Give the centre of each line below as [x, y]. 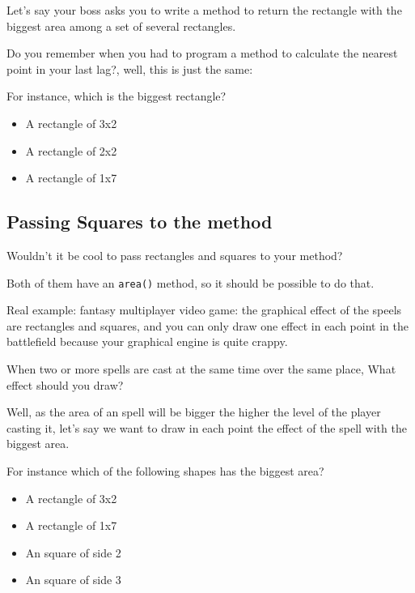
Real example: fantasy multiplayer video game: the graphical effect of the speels [204, 310]
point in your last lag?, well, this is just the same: [130, 68]
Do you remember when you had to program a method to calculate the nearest [202, 53]
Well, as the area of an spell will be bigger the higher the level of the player [194, 412]
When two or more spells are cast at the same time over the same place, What [201, 368]
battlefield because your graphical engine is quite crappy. [147, 341]
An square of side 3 [73, 580]
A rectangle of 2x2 [71, 150]
